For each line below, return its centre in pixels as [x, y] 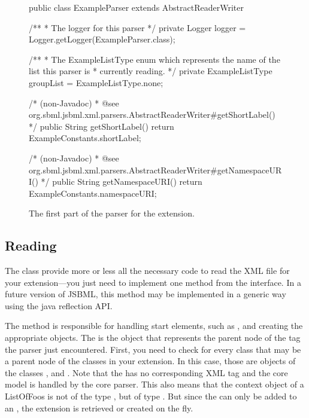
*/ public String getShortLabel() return [102, 126]
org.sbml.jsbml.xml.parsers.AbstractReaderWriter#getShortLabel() [152, 115]
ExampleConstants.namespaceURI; [93, 193]
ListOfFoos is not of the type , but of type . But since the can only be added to [151, 396]
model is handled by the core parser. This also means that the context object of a [154, 384]
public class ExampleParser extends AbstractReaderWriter [136, 7]
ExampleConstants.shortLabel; [85, 138]
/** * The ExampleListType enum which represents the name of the [154, 59]
